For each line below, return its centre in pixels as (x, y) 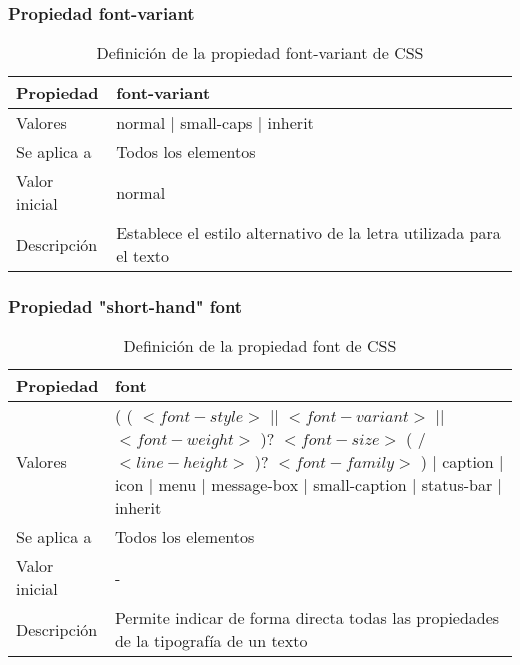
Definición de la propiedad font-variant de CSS (260, 53)
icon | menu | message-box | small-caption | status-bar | (308, 485)
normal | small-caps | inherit (215, 123)
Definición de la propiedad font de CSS (260, 346)
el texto (143, 256)
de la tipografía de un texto (211, 641)
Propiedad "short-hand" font (125, 306)
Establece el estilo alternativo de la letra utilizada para (308, 233)
